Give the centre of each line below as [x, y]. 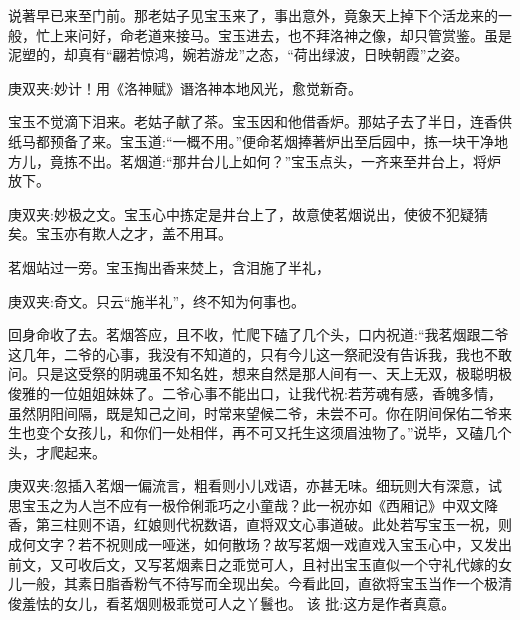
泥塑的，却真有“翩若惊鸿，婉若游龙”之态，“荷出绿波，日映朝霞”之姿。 [238, 54]
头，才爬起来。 [57, 451]
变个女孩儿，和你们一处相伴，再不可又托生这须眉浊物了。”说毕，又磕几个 [273, 432]
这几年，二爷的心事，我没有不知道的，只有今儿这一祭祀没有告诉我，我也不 [253, 353]
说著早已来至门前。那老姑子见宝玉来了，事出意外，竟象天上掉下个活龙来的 [253, 15]
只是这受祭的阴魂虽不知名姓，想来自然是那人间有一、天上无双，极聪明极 [273, 373]
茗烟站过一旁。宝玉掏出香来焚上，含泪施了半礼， [169, 266]
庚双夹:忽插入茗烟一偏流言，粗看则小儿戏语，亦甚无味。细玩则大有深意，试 [255, 485]
